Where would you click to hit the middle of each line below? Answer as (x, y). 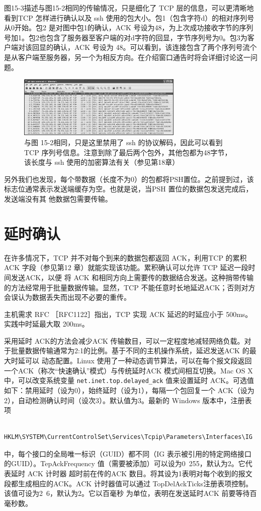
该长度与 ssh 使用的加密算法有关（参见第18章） (102, 162)
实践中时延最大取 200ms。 (47, 324)
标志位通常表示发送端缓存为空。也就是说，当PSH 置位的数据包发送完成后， (128, 189)
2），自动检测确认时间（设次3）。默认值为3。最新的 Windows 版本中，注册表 (128, 400)
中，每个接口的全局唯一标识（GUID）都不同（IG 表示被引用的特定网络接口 (128, 453)
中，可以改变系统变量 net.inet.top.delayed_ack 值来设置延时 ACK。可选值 (129, 380)
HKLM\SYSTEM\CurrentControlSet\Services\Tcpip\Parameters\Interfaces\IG (128, 437)
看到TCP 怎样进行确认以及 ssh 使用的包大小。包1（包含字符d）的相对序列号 (129, 17)
